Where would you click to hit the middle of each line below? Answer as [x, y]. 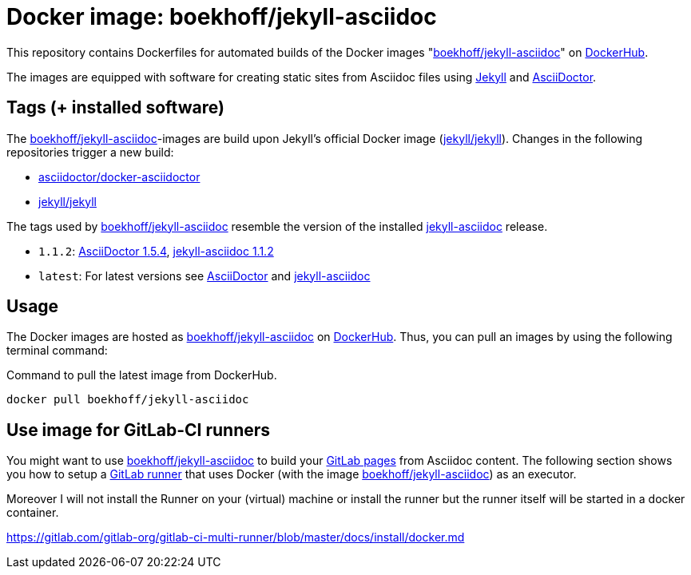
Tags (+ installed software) [115, 108]
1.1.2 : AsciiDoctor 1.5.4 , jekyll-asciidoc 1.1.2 [156, 251]
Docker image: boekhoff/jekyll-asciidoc [222, 17]
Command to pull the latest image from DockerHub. [142, 375]
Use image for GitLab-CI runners [139, 430]
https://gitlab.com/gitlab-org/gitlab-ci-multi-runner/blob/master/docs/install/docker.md [236, 537]
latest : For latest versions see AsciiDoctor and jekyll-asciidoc [205, 276]
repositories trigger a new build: [90, 152]
